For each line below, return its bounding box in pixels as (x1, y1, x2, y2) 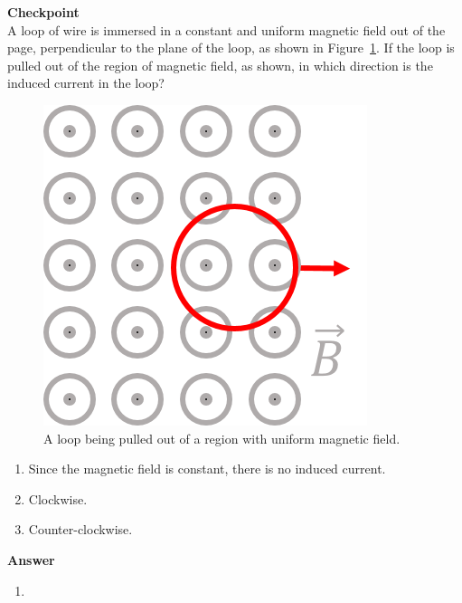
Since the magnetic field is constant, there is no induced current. (28, 459, 386, 478)
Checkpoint (7, 3, 80, 21)
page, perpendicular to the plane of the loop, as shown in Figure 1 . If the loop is (7, 38, 455, 57)
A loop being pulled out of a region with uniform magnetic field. (43, 428, 401, 447)
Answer (7, 550, 55, 569)
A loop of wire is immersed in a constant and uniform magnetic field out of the (7, 20, 446, 39)
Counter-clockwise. (28, 520, 133, 539)
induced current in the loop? (7, 73, 165, 92)
